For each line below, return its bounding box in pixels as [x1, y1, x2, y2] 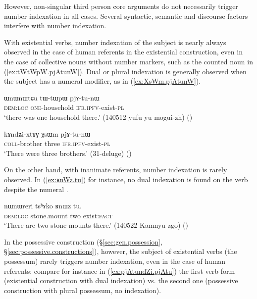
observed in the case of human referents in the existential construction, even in [4, 47, 243, 57]
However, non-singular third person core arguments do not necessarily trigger [4, 1, 238, 11]
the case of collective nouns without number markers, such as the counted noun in [4, 56, 253, 66]
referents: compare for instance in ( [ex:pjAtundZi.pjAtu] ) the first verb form [4, 265, 235, 276]
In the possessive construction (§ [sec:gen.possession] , [4, 236, 162, 247]
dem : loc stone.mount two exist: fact [4, 210, 113, 220]
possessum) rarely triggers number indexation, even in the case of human [4, 256, 226, 266]
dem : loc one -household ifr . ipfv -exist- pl [4, 102, 124, 112]
